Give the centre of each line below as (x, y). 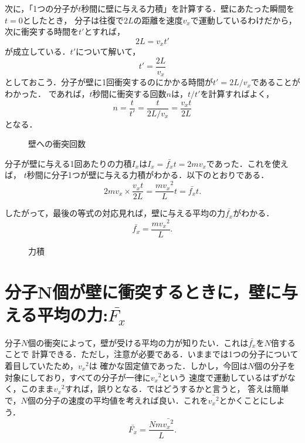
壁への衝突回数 (57, 144)
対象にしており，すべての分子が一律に (78, 377)
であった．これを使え (247, 163)
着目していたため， (41, 365)
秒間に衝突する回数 (129, 93)
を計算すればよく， (237, 93)
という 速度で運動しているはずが (224, 377)
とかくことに (244, 400)
